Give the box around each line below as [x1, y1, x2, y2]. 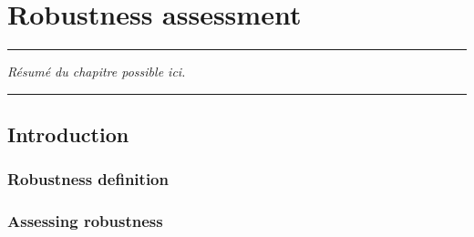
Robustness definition [7, 168, 169, 191]
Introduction [7, 120, 129, 149]
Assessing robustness [7, 210, 163, 232]
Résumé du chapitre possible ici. [7, 62, 186, 81]
